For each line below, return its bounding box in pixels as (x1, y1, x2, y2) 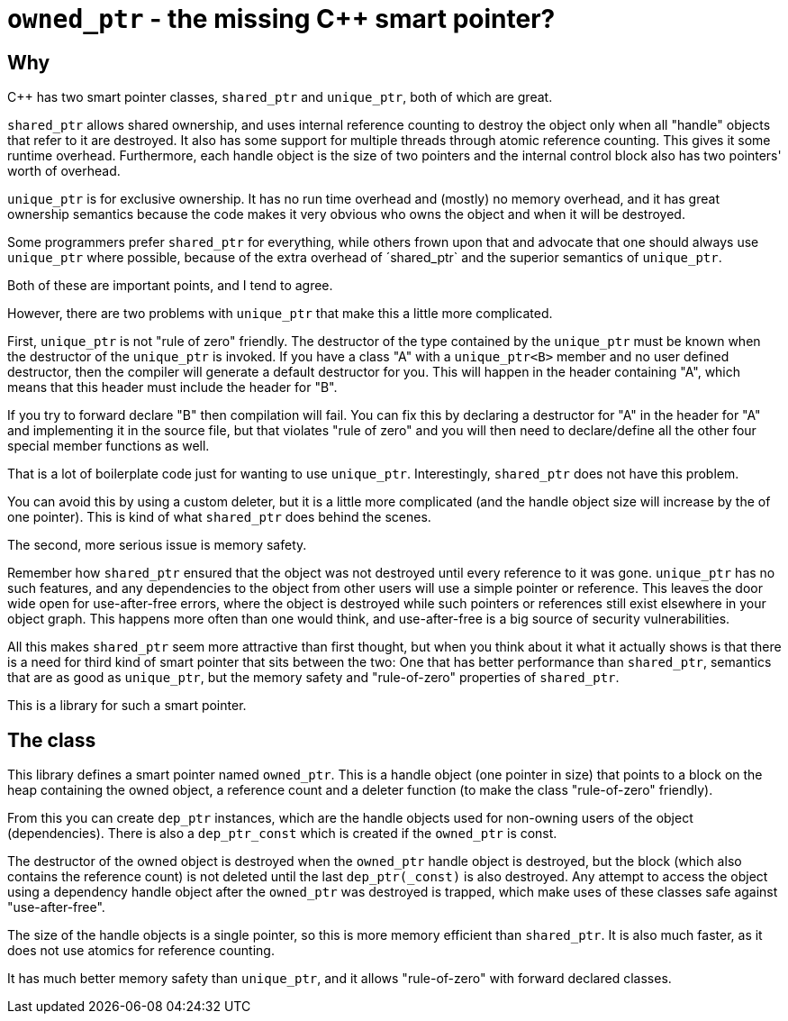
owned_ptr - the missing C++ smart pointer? (7, 4, 556, 34)
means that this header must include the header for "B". (7, 379, 338, 396)
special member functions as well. (7, 438, 210, 454)
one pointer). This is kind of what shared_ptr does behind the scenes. (7, 509, 431, 525)
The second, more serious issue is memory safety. (7, 537, 307, 553)
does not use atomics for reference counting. (7, 943, 275, 959)
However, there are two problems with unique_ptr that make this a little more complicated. (7, 305, 553, 322)
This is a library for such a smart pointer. (7, 697, 247, 714)
